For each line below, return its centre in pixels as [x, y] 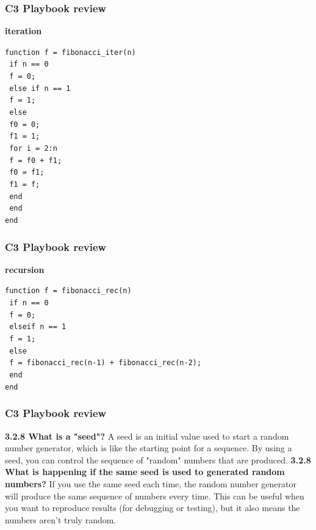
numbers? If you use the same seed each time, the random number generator [151, 483]
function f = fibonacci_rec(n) [68, 291]
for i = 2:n [33, 149]
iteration [23, 31]
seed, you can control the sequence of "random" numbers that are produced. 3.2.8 [158, 459]
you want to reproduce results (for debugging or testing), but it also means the [153, 508]
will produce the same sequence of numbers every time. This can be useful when [155, 496]
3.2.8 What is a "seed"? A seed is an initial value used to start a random [147, 436]
